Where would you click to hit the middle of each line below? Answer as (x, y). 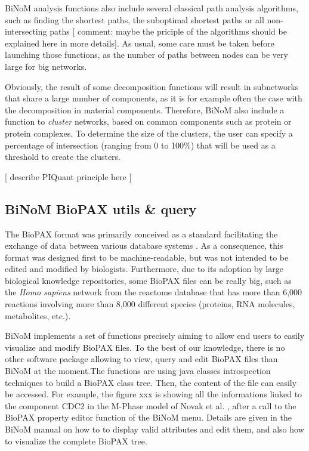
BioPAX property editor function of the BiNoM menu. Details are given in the (148, 417)
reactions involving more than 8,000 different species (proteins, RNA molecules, (150, 304)
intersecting (26, 31)
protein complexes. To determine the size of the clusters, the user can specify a (149, 133)
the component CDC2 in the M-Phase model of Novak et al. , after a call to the (151, 405)
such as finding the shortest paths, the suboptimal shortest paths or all (135, 19)
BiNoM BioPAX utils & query (101, 208)
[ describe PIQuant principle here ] (68, 176)
